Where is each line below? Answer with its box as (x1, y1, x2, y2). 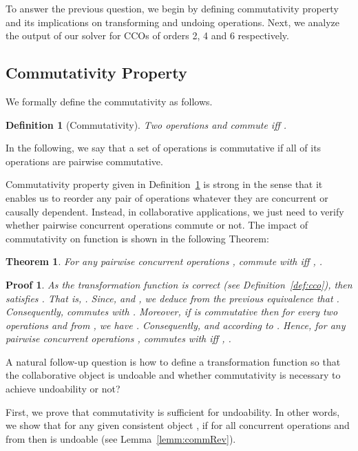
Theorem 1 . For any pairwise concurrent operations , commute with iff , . (6, 254, 323, 269)
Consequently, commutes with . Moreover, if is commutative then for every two (6, 304, 338, 319)
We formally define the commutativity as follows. (6, 94, 213, 108)
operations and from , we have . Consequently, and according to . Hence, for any (6, 317, 346, 332)
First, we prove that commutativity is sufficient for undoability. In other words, (6, 404, 340, 419)
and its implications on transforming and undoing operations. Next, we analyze (6, 14, 340, 29)
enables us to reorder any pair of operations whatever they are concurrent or (6, 190, 328, 204)
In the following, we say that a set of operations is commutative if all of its (6, 140, 322, 155)
